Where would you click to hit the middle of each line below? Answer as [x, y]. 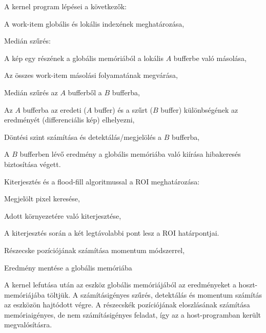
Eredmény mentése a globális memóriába [68, 267]
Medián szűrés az [31, 92]
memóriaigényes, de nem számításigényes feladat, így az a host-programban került [132, 314]
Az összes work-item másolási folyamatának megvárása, [91, 75]
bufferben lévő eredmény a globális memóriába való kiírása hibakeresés [130, 154]
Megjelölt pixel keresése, [42, 199]
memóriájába [25, 294]
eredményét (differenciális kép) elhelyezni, [69, 120]
